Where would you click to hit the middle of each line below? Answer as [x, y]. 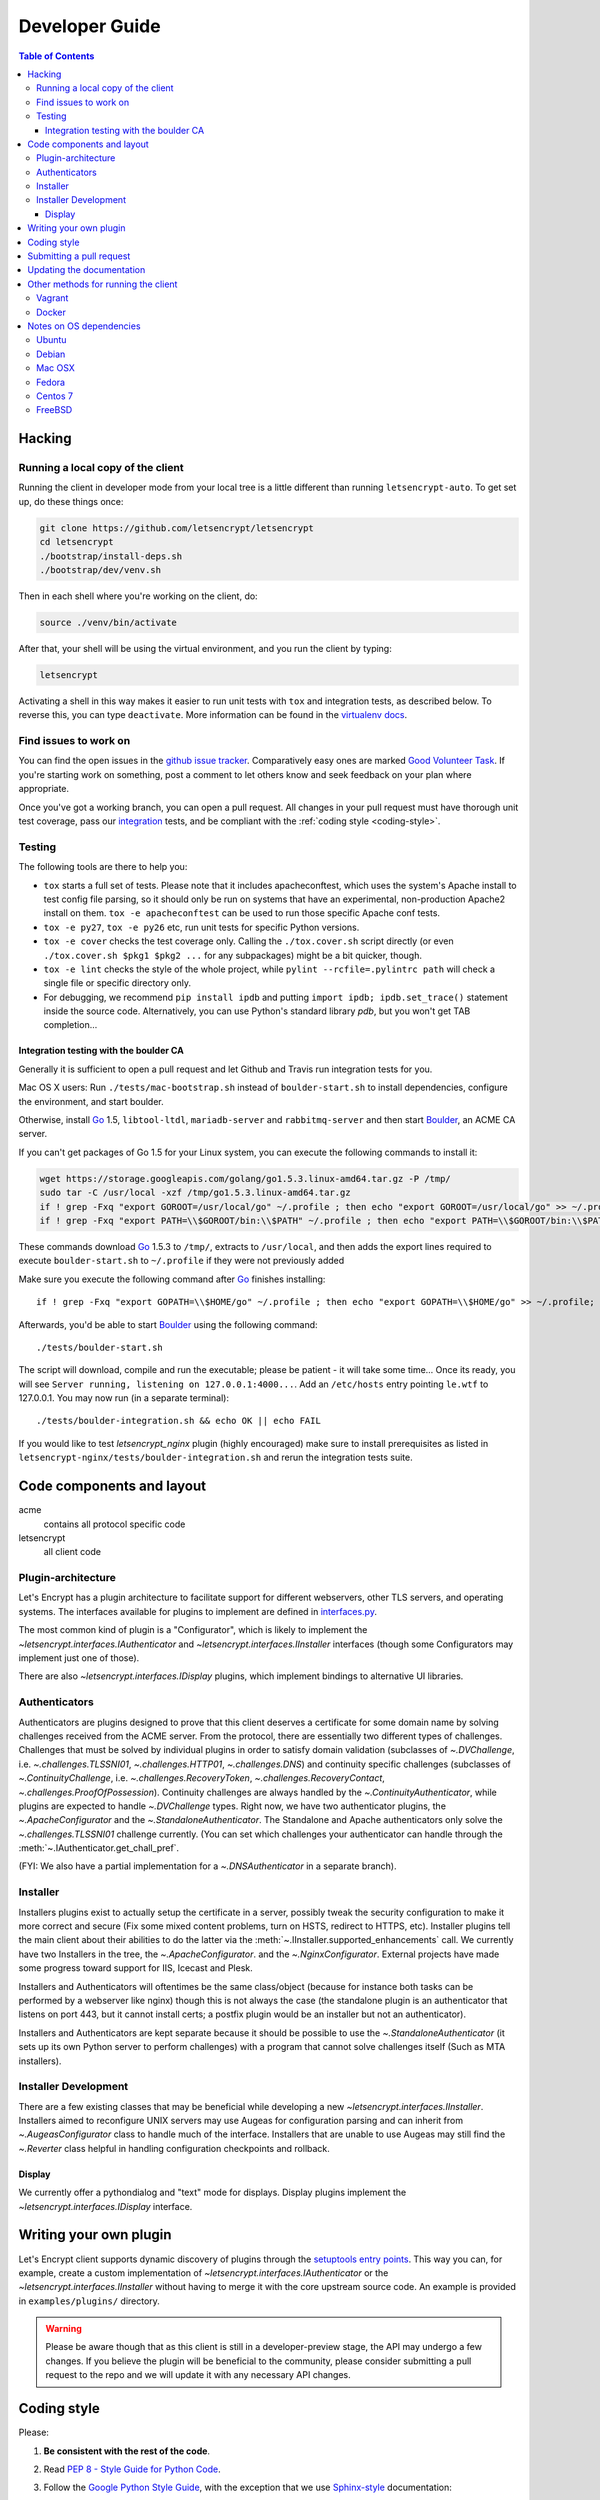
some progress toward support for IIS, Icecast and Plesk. [136, 1968]
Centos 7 [55, 396]
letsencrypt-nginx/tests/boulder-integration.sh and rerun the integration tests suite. [216, 1457]
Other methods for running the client [102, 284]
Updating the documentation [86, 270]
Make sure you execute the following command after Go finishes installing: [172, 1279]
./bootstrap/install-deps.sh [111, 556]
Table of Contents [56, 56]
